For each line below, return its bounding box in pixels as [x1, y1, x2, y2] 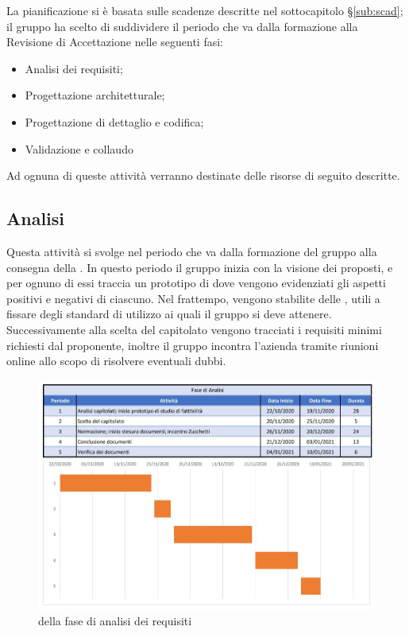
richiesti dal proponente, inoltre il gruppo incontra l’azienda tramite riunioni [6, 336, 379, 353]
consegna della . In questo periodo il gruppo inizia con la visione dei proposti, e [6, 259, 393, 275]
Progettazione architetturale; [25, 87, 165, 103]
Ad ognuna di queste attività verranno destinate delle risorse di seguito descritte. [6, 167, 400, 184]
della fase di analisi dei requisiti [38, 612, 192, 628]
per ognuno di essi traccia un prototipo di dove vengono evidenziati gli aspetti [6, 274, 386, 291]
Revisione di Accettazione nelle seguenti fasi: [6, 33, 223, 50]
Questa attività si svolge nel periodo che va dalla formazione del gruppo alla [6, 243, 377, 259]
